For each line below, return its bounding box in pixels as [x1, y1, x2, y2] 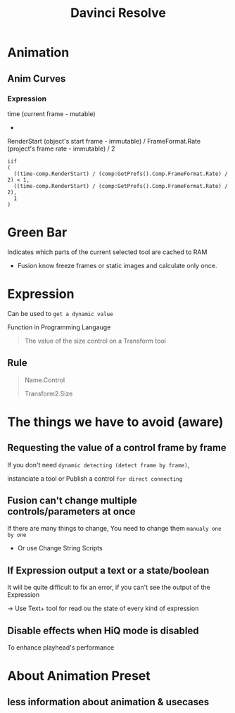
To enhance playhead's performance [7, 643, 115, 652]
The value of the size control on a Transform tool [24, 336, 167, 345]
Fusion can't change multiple [7, 494, 137, 506]
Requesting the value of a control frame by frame [7, 442, 227, 454]
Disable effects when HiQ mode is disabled [7, 624, 199, 636]
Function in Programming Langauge [7, 322, 111, 332]
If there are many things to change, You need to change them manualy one [7, 524, 222, 533]
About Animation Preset [7, 668, 151, 684]
